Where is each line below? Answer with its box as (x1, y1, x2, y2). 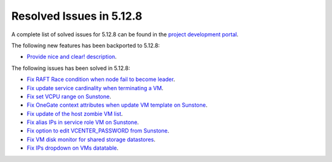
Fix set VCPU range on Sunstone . (26, 93, 111, 100)
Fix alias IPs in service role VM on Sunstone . (26, 118, 140, 126)
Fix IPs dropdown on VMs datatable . (26, 144, 119, 152)
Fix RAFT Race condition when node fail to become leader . (26, 75, 175, 83)
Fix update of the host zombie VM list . (26, 110, 123, 117)
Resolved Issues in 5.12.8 (11, 9, 143, 23)
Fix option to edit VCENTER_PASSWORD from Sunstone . (26, 127, 170, 134)
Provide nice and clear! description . (26, 53, 117, 61)
